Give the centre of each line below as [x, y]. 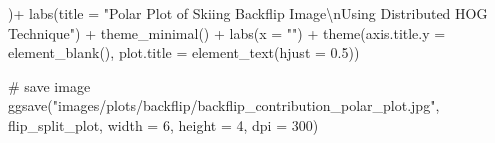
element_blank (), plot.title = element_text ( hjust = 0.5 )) [184, 52]
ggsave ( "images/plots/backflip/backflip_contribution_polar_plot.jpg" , [224, 105]
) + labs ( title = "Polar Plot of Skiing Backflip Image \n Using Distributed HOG [248, 13]
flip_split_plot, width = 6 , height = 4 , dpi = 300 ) [163, 124]
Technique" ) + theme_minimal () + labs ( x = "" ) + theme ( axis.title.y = [227, 32]
